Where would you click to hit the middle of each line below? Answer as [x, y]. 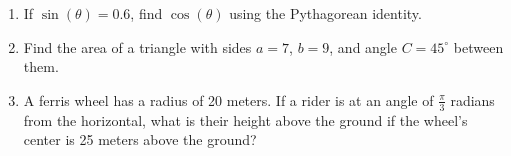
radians [472, 99]
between [478, 46]
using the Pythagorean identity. [325, 13]
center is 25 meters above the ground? [140, 139]
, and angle [363, 46]
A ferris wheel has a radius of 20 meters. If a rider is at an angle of [228, 99]
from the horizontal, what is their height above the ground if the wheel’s [245, 119]
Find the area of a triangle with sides [137, 46]
